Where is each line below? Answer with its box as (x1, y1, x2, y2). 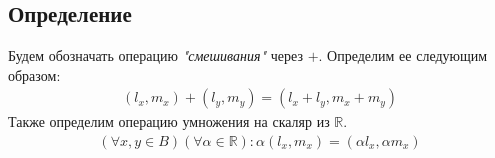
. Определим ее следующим (318, 45, 488, 66)
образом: (8, 64, 61, 85)
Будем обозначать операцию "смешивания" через (8, 45, 303, 66)
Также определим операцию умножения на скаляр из (8, 111, 330, 132)
